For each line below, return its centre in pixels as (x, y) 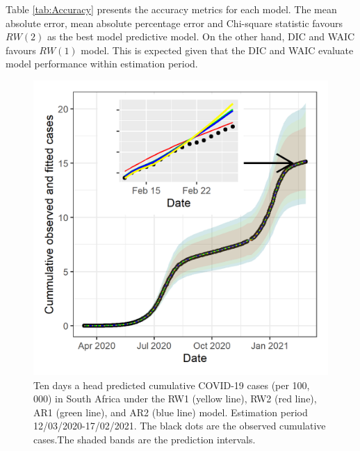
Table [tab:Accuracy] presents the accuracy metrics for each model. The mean (171, 9)
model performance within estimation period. (102, 64)
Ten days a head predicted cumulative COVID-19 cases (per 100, (172, 385)
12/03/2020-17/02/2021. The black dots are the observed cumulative (180, 426)
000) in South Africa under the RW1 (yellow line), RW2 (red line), (175, 399)
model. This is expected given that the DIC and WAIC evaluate (217, 50)
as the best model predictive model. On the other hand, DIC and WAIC (201, 36)
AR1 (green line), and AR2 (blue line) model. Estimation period (171, 412)
